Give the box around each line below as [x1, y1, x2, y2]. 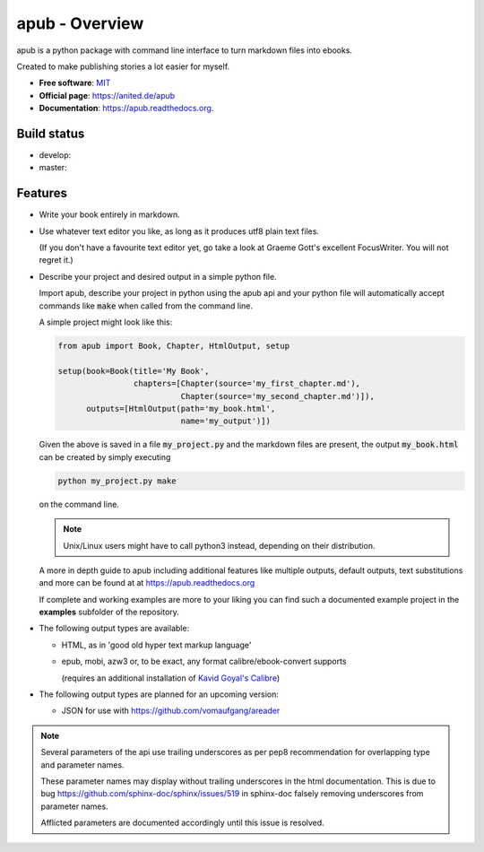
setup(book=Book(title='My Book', [57, 366, 210, 376]
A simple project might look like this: [39, 317, 173, 327]
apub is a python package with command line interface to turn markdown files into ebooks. [16, 45, 353, 56]
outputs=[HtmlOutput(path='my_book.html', [86, 404, 276, 413]
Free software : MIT [39, 77, 111, 89]
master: [39, 162, 67, 173]
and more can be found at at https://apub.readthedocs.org [39, 578, 255, 588]
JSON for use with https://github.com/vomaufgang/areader [61, 705, 281, 717]
